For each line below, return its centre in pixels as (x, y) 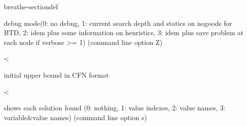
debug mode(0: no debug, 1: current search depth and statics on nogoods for (118, 23)
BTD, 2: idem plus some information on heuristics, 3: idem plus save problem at (124, 32)
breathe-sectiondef (31, 6)
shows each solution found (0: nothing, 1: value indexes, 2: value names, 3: (115, 108)
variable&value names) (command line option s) (76, 117)
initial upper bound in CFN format (57, 74)
